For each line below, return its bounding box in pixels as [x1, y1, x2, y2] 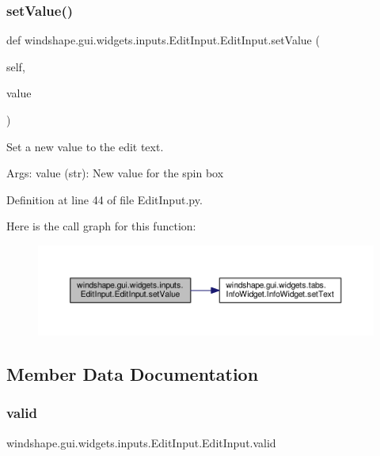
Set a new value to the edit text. [6, 138, 164, 154]
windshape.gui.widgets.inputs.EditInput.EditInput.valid [6, 434, 276, 450]
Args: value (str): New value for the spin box [6, 165, 224, 181]
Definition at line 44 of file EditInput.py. [6, 191, 203, 207]
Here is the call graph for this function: [6, 218, 196, 234]
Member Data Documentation [6, 361, 259, 386]
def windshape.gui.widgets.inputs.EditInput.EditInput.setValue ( [6, 32, 320, 48]
